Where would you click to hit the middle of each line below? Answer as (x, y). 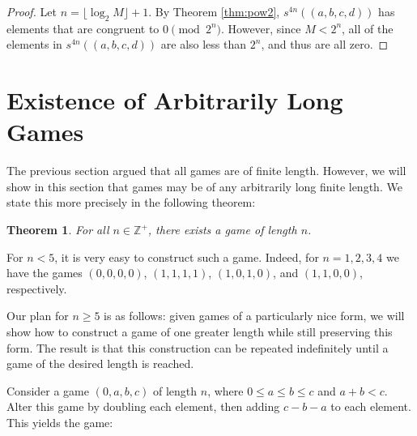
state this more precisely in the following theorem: (131, 202)
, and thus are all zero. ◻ (325, 44)
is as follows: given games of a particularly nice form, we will (254, 316)
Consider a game (48, 390)
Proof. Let (32, 11)
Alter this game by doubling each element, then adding (143, 406)
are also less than (204, 44)
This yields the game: (60, 423)
